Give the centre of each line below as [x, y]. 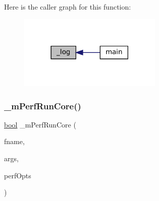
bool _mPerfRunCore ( [40, 124]
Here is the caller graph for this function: [68, 7]
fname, [14, 141]
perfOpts [18, 175]
